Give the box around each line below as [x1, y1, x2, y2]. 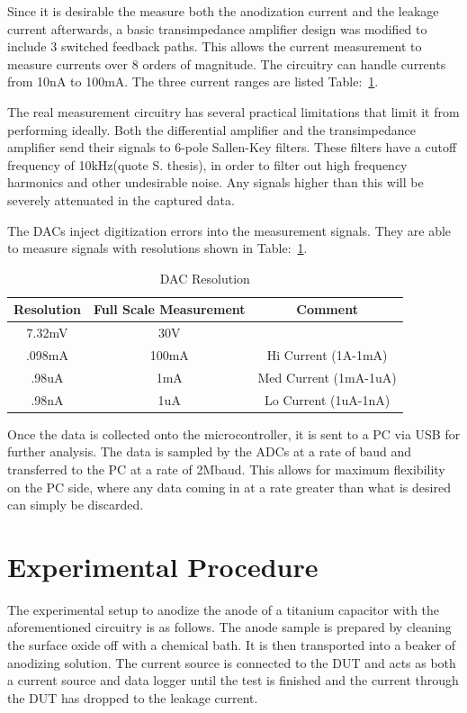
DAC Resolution [159, 268, 250, 287]
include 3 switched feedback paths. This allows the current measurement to [7, 37, 422, 56]
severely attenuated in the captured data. [7, 190, 235, 209]
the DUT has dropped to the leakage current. [7, 688, 258, 707]
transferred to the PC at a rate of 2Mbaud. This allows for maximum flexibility [7, 459, 445, 478]
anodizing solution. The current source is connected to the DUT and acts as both [7, 653, 456, 672]
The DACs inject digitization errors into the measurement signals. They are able [7, 221, 452, 239]
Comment [296, 300, 358, 319]
